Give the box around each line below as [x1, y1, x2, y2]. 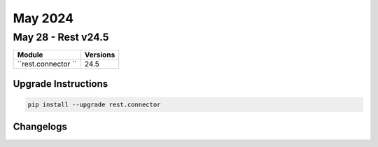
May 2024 [13, 10, 74, 26]
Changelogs [13, 121, 68, 133]
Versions [84, 50, 115, 59]
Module [17, 50, 43, 59]
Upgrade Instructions [13, 78, 108, 90]
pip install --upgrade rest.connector [27, 101, 161, 108]
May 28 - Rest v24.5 [13, 31, 109, 43]
